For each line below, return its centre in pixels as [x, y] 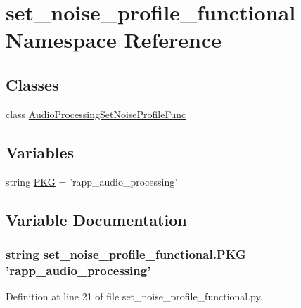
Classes [32, 84]
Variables [40, 152]
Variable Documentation [96, 219]
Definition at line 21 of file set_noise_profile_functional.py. [134, 296]
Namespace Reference [114, 40]
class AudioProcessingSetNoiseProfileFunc [96, 114]
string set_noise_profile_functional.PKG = [133, 254]
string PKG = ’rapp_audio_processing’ [92, 181]
